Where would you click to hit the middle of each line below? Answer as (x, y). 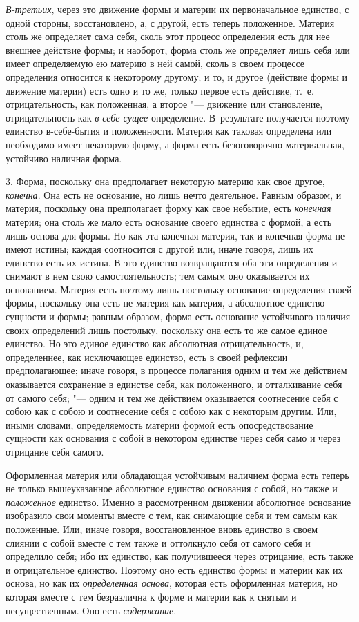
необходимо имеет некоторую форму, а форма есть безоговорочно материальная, (175, 144)
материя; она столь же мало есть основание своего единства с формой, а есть (169, 221)
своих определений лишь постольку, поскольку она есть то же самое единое (166, 330)
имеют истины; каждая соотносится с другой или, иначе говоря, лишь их (159, 249)
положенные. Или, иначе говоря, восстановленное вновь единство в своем (162, 528)
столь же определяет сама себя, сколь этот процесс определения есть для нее (168, 36)
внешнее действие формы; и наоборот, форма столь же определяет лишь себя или (178, 49)
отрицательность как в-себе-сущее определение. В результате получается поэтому (178, 117)
